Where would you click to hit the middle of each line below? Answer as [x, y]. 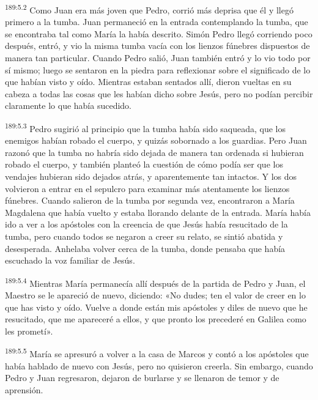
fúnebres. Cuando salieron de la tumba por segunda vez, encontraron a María [150, 200]
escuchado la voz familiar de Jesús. [70, 260]
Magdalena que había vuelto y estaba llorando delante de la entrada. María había [158, 212]
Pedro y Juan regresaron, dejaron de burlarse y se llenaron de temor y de [142, 378]
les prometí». [29, 331]
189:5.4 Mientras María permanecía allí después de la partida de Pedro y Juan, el [155, 282]
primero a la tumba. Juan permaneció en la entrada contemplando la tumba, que [157, 22]
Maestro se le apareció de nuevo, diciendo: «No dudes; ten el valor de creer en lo [155, 295]
